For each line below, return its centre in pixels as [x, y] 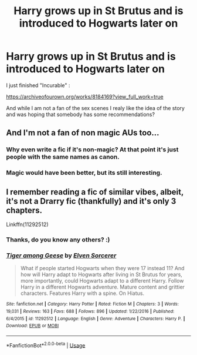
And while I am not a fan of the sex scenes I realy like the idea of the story [95, 108]
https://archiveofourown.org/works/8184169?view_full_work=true [85, 97]
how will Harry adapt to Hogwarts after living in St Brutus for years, [101, 274]
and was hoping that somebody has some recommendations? [81, 114]
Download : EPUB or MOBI [33, 326]
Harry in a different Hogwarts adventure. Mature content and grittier [102, 287]
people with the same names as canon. [63, 157]
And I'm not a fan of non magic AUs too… [83, 133]
